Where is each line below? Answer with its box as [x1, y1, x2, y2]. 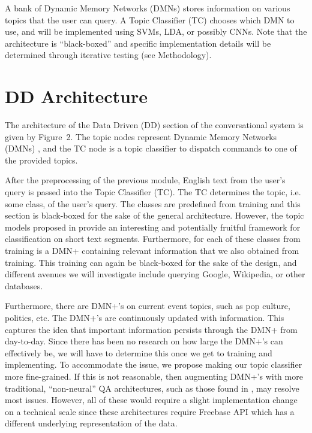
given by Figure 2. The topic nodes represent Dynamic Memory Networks [5, 130, 277, 143]
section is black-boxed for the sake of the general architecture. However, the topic [5, 209, 304, 222]
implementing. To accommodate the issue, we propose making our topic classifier [5, 358, 302, 371]
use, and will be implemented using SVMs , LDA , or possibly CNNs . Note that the [5, 25, 307, 38]
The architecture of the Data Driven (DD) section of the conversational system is [5, 119, 304, 131]
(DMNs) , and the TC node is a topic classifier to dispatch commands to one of [5, 142, 297, 155]
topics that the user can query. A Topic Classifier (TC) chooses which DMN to [5, 13, 295, 26]
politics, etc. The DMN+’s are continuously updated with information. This [5, 311, 284, 323]
